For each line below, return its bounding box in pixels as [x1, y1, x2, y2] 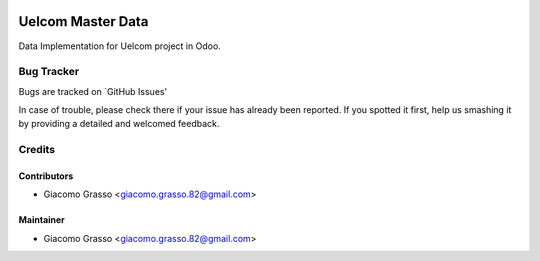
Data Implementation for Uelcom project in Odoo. [18, 40, 222, 52]
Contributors [18, 170, 74, 182]
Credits [18, 143, 55, 157]
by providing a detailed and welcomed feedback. [18, 118, 220, 130]
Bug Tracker [18, 65, 80, 79]
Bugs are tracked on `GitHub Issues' [18, 85, 168, 97]
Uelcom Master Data [18, 13, 149, 30]
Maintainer [18, 214, 65, 226]
